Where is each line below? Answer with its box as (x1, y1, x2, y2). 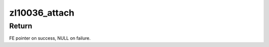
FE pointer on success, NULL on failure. (9, 35, 91, 41)
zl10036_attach (9, 7, 75, 18)
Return (9, 22, 32, 30)
